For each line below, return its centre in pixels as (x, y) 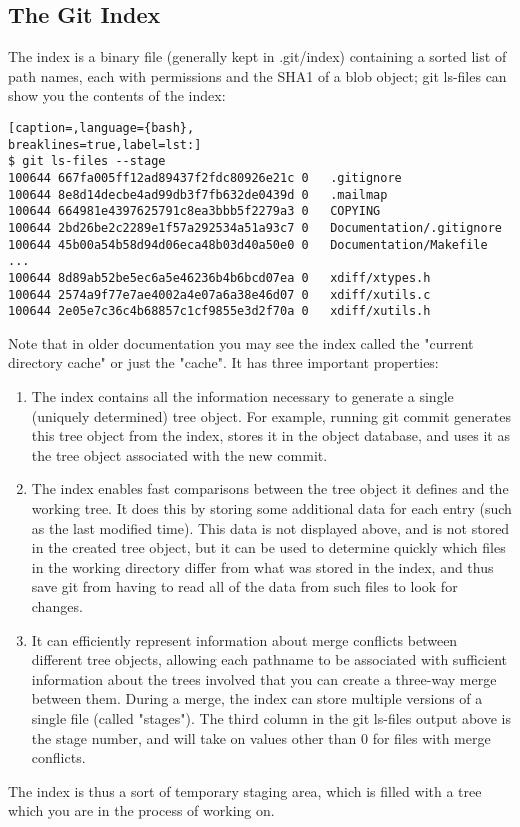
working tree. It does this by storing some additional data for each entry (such (271, 508)
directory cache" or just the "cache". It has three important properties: (223, 362)
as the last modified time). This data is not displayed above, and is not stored (270, 527)
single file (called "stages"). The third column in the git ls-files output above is (271, 717)
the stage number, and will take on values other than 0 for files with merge (261, 737)
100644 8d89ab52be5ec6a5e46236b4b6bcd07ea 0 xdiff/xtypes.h (219, 277)
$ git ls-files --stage (87, 161)
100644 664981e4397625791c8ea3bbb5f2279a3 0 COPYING (194, 211)
